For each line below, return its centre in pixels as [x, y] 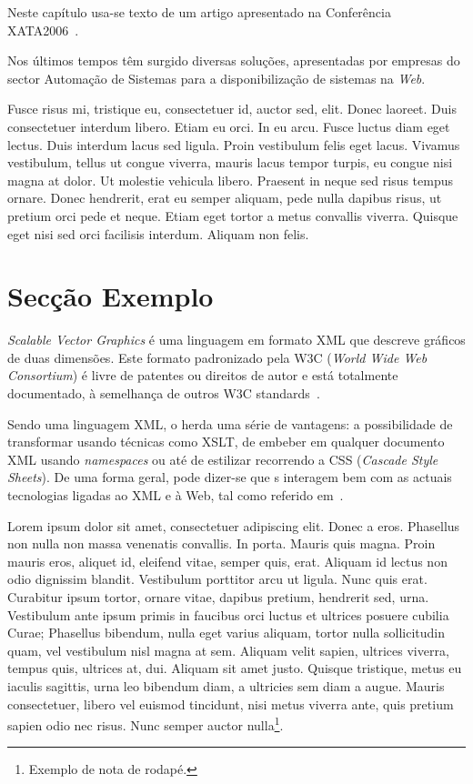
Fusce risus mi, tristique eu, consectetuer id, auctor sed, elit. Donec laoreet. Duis [232, 109]
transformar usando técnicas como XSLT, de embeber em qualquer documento [226, 442]
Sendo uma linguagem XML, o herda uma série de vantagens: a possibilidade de [230, 423]
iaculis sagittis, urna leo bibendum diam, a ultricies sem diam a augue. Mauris [226, 685]
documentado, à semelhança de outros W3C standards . [164, 393]
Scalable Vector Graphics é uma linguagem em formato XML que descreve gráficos [236, 340]
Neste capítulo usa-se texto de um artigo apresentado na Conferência [199, 12]
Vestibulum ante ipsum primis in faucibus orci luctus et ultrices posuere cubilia [228, 614]
